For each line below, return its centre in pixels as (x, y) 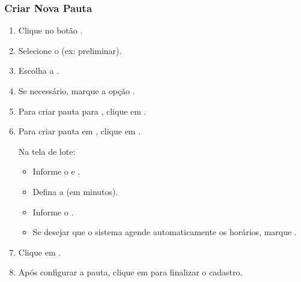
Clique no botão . (50, 30)
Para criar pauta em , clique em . (80, 131)
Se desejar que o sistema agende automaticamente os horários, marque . (165, 232)
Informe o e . (56, 171)
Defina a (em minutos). (75, 191)
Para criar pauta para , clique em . (82, 111)
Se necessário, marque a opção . (77, 91)
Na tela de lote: (47, 151)
